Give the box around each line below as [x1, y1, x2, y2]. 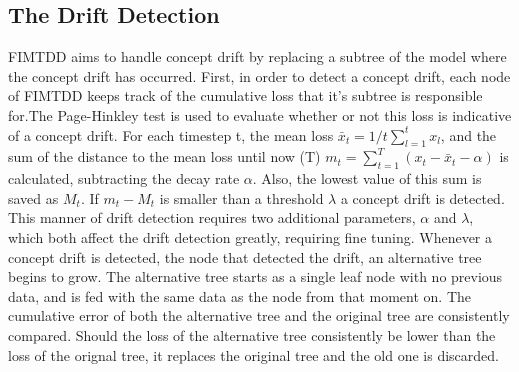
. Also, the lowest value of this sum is [252, 168, 482, 189]
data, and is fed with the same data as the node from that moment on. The [8, 285, 472, 306]
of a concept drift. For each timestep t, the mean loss [8, 124, 334, 145]
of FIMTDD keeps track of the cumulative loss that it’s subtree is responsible [8, 85, 483, 106]
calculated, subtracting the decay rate [8, 168, 240, 189]
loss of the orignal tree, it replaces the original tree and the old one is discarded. [8, 344, 499, 365]
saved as [8, 187, 59, 208]
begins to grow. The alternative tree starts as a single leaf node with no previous [8, 266, 503, 287]
